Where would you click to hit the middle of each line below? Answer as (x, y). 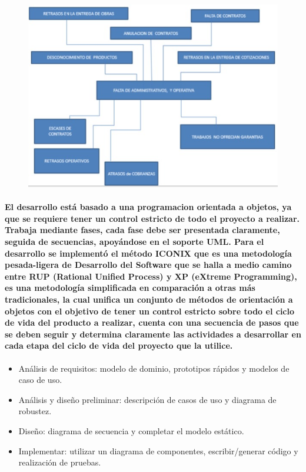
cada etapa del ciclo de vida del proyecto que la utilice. (119, 345)
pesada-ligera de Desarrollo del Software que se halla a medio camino (148, 265)
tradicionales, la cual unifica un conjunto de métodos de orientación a (149, 299)
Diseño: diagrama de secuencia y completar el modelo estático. (131, 430)
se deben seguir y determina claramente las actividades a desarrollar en (153, 334)
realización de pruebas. (60, 462)
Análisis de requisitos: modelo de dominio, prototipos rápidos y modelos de (154, 368)
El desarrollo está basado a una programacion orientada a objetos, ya (148, 207)
